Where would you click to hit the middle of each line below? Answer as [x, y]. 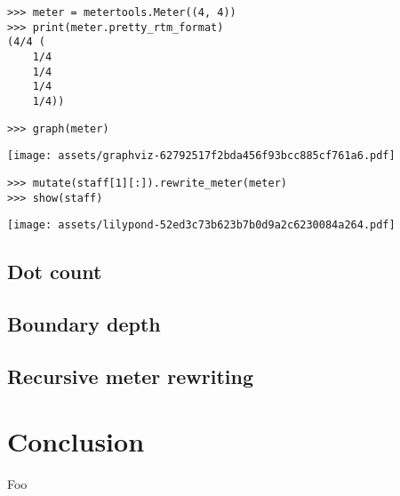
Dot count [55, 272]
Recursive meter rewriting [131, 376]
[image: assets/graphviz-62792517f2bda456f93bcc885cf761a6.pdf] [201, 156]
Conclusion [76, 441]
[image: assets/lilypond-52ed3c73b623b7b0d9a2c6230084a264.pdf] [201, 225]
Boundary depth [84, 324]
